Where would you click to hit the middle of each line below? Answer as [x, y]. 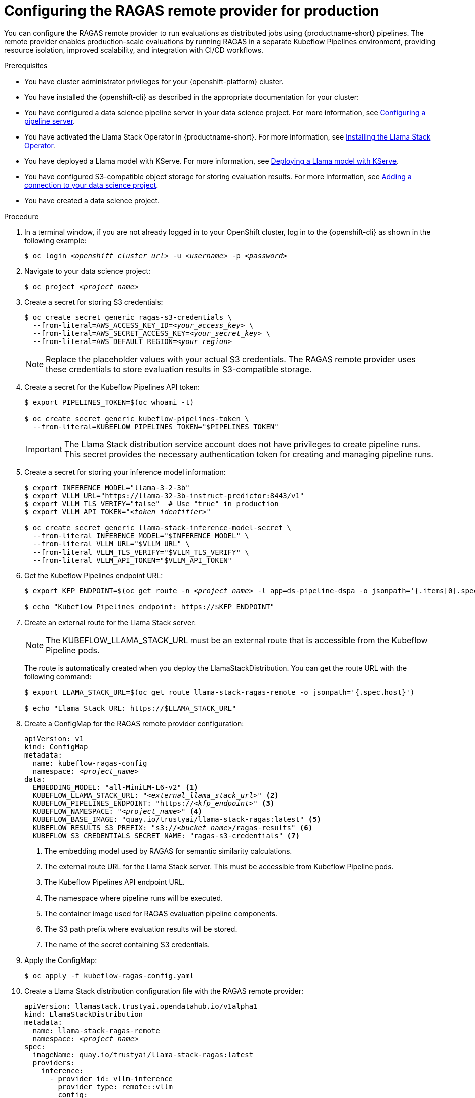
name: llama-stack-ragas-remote [96, 1030]
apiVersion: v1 [54, 739]
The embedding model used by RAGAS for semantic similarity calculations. [168, 851]
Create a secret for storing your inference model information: [125, 472]
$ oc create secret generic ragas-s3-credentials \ [128, 317]
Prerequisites [26, 65]
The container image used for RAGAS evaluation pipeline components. [161, 913]
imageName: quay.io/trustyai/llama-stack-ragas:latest [143, 1054]
